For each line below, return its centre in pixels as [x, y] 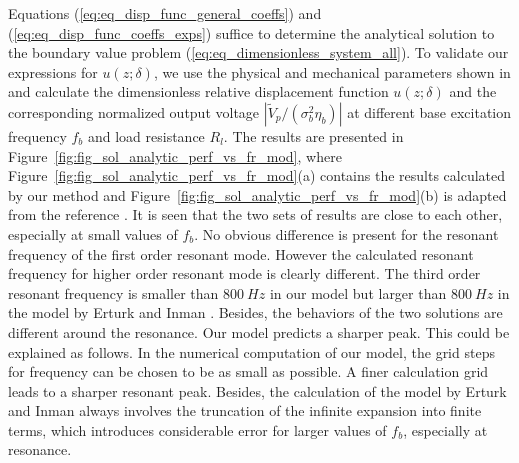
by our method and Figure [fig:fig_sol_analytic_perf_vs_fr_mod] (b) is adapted [257, 194]
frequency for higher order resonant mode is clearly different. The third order [244, 273]
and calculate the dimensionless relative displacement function [198, 91]
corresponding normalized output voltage [134, 111]
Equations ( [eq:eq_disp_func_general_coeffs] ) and [165, 13]
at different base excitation [429, 111]
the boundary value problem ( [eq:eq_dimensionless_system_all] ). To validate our [258, 52]
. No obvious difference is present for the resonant [346, 233]
